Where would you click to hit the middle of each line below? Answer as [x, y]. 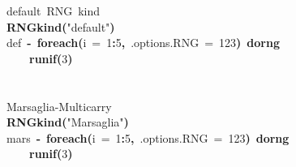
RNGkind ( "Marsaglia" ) [68, 122]
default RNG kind [54, 11]
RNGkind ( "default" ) [61, 26]
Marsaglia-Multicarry [59, 106]
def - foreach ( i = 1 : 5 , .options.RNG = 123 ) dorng [143, 43]
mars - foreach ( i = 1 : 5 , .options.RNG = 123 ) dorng [148, 137]
